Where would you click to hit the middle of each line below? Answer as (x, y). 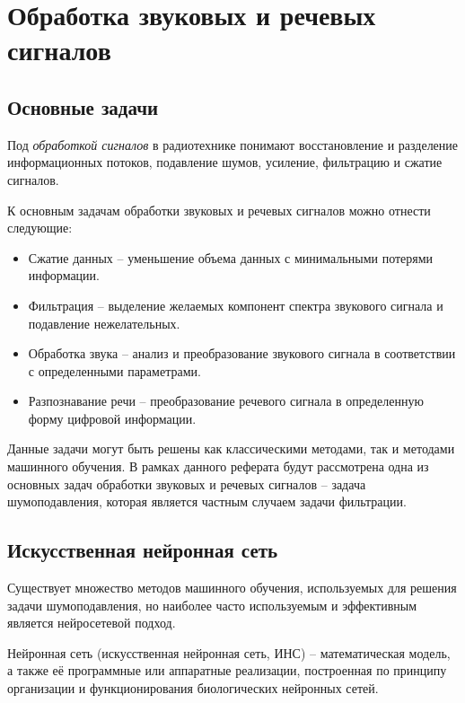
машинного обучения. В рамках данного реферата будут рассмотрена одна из (218, 466)
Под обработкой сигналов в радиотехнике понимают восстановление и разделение (233, 144)
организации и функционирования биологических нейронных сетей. (193, 688)
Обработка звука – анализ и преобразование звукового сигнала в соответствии (242, 353)
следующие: (40, 228)
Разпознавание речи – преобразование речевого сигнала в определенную (226, 401)
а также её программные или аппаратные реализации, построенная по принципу (227, 670)
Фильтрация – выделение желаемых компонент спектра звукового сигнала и (236, 305)
